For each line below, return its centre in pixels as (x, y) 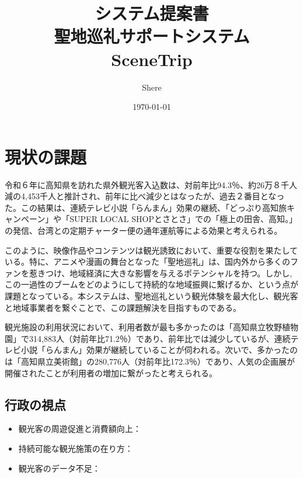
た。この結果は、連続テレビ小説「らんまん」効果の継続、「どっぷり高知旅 (146, 207)
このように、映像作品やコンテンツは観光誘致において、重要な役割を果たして (151, 250)
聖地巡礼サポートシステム (152, 36)
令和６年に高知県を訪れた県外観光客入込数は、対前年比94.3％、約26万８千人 (151, 184)
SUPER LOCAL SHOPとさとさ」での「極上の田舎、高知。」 (183, 219)
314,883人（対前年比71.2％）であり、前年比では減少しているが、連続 (160, 338)
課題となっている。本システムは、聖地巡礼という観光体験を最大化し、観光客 (151, 295)
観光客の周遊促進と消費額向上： (80, 429)
